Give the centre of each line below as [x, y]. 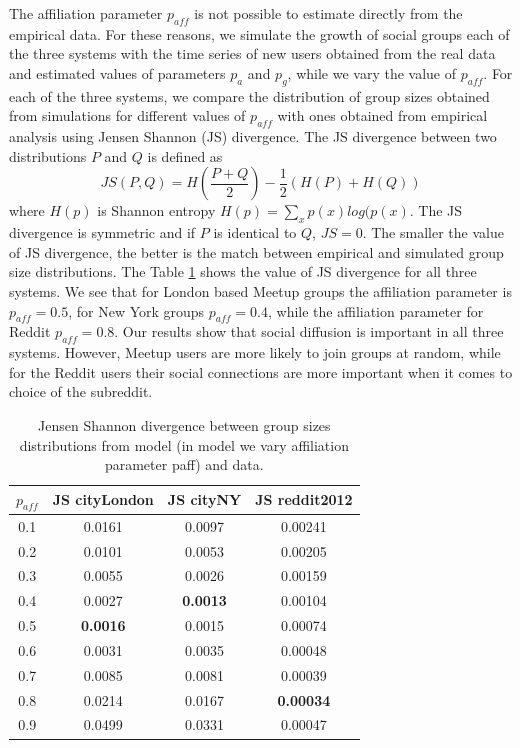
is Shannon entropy [156, 210]
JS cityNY [204, 499]
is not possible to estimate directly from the [328, 13]
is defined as [185, 155]
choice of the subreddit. [81, 391]
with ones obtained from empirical [382, 115]
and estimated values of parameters [117, 72]
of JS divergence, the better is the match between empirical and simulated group [256, 251]
